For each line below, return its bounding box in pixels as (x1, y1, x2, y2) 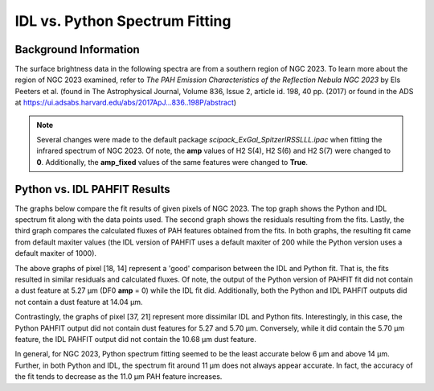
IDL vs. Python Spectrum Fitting (14, 12, 231, 30)
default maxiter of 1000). (14, 249, 96, 258)
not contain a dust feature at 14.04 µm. (14, 297, 144, 307)
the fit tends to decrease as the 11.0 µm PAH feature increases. (14, 372, 223, 381)
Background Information (14, 43, 140, 56)
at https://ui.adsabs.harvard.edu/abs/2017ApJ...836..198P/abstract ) (14, 97, 237, 108)
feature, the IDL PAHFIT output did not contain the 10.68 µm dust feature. (14, 335, 256, 344)
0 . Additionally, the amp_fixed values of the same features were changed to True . (36, 157, 309, 167)
